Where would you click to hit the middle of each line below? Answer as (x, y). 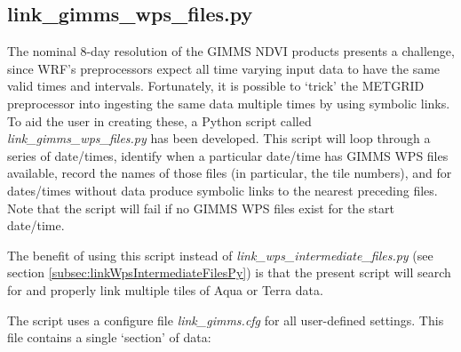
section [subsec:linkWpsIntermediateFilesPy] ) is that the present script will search (229, 272)
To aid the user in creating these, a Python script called (159, 120)
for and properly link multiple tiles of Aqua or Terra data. (165, 289)
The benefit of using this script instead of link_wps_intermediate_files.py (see (220, 255)
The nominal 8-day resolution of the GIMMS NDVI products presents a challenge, (231, 51)
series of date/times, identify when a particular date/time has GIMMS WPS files (228, 155)
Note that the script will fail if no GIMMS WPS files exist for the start (201, 208)
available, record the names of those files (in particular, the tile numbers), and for (230, 173)
